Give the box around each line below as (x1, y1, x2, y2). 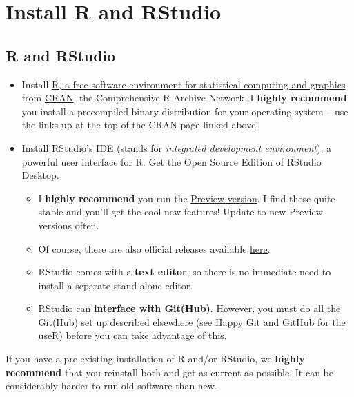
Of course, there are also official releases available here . (38, 241, 271, 255)
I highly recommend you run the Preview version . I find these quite (38, 191, 335, 205)
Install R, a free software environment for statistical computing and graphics (21, 77, 346, 91)
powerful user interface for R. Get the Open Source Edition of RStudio (21, 154, 322, 168)
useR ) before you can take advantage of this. (38, 328, 227, 342)
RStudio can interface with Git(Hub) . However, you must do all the (38, 301, 341, 316)
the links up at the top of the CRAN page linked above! (21, 117, 259, 132)
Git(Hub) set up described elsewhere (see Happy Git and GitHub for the (38, 314, 346, 329)
